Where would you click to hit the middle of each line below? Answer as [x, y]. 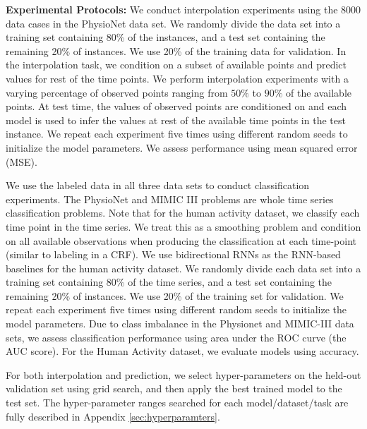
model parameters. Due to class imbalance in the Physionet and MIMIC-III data [180, 324]
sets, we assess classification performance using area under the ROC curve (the [176, 337]
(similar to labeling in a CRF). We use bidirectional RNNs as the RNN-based [173, 254]
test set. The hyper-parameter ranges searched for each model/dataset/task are [177, 403]
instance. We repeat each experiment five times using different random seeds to [177, 134]
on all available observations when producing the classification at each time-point [181, 240]
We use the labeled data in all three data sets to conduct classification [158, 185]
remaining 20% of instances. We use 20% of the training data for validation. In [176, 50]
